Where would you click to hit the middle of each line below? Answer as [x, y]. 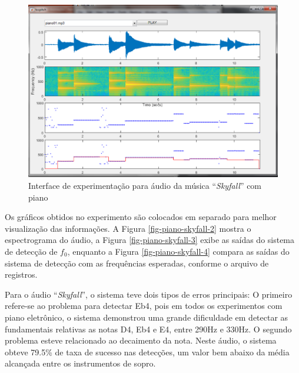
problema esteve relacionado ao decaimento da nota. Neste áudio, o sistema [141, 340]
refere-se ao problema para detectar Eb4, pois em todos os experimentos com [144, 306]
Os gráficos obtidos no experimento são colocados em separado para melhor [141, 217]
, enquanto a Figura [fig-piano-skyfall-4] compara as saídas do [178, 251]
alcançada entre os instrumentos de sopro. [80, 363]
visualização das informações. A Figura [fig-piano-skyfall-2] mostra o [128, 228]
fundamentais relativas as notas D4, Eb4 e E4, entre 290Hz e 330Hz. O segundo [148, 329]
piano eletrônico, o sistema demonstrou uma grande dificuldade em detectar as [147, 317]
